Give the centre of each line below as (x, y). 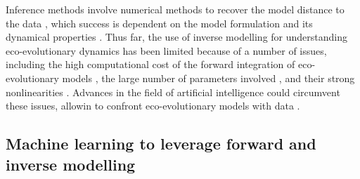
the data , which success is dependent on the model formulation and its (159, 23)
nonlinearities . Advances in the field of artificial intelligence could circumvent (173, 92)
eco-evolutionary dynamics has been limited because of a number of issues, (166, 50)
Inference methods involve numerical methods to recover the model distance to (175, 9)
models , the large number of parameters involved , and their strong (208, 78)
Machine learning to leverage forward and (161, 144)
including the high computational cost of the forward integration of (150, 64)
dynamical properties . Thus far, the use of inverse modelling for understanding (176, 37)
